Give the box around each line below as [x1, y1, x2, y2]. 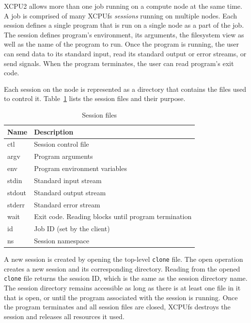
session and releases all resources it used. [4, 311, 125, 321]
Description [34, 126, 74, 136]
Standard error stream [34, 199, 100, 209]
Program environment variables [34, 163, 127, 173]
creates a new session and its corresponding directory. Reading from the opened [4, 263, 240, 273]
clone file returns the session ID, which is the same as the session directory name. [4, 273, 248, 283]
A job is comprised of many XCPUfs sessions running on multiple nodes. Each [4, 10, 237, 20]
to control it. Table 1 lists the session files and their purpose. [4, 93, 186, 103]
